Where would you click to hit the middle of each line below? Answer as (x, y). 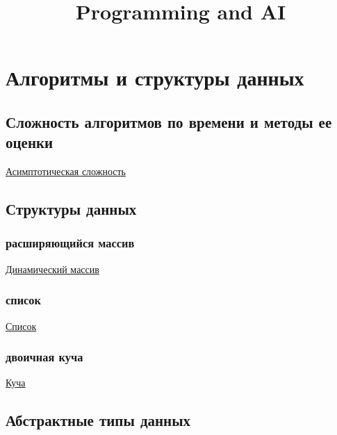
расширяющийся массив (70, 243)
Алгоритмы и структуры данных (155, 77)
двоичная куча (44, 357)
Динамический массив (52, 269)
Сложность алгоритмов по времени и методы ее (169, 121)
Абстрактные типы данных (98, 420)
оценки (30, 142)
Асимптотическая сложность (66, 171)
